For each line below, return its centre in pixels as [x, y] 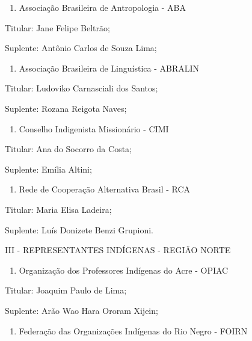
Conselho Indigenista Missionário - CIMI [94, 128]
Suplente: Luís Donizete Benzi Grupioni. [79, 229]
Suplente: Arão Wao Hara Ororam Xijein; [81, 310]
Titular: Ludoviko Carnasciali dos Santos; [81, 88]
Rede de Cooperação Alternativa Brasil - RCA [105, 189]
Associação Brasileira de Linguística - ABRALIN [109, 68]
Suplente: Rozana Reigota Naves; [66, 108]
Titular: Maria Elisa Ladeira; [58, 209]
